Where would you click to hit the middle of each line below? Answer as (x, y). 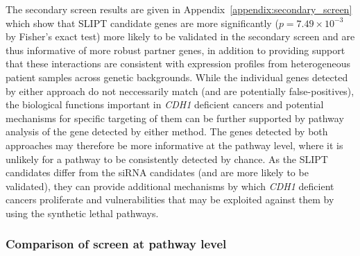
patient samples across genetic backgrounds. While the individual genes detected (177, 77)
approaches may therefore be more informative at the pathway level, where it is (174, 145)
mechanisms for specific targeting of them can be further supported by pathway (175, 118)
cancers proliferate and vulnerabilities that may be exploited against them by (170, 199)
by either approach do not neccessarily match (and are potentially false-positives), (180, 91)
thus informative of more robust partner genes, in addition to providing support (175, 50)
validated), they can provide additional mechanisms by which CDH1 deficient (170, 186)
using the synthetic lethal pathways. (82, 213)
